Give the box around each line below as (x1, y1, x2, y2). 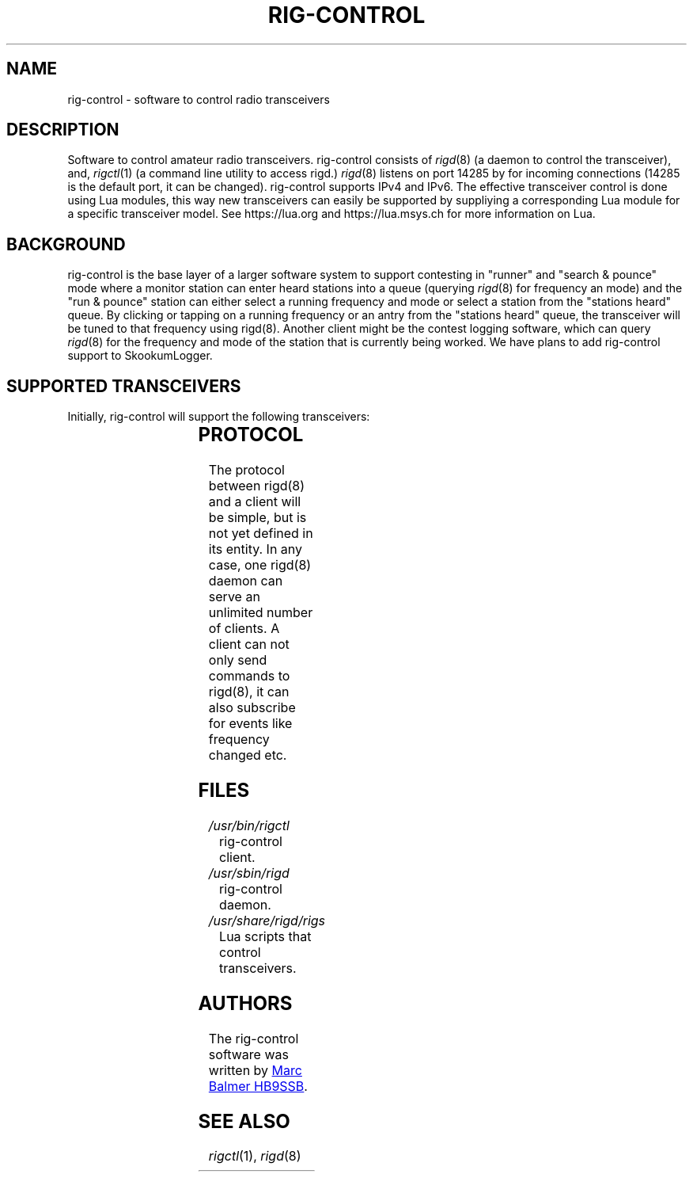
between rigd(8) (208, 478, 305, 494)
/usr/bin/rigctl (208, 817, 290, 833)
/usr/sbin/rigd (208, 864, 290, 881)
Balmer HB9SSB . (208, 1077, 308, 1094)
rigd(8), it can (208, 684, 290, 700)
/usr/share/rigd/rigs (208, 912, 326, 928)
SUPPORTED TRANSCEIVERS (6, 376, 241, 396)
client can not (208, 636, 290, 653)
